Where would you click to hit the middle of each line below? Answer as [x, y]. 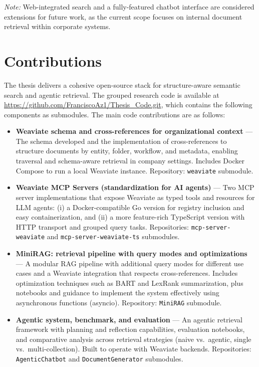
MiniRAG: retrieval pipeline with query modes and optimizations [132, 253]
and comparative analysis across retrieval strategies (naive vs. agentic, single [134, 339]
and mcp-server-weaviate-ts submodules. [113, 236]
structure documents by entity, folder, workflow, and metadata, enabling [127, 151]
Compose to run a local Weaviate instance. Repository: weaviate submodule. [135, 170]
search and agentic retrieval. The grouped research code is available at [112, 95]
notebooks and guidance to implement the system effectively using [117, 293]
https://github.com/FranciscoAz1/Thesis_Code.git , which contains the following [128, 105]
